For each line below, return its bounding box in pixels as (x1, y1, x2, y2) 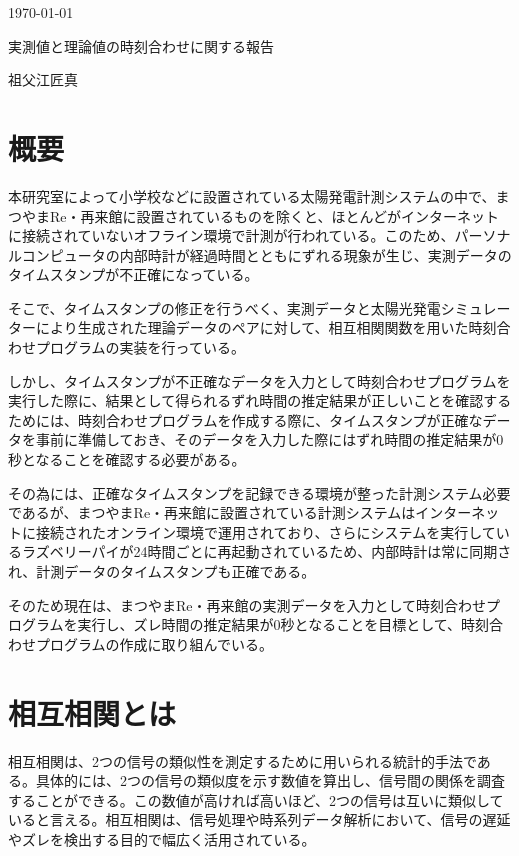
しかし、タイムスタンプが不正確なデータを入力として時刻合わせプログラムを (8, 370, 511, 391)
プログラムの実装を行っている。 (35, 337, 245, 358)
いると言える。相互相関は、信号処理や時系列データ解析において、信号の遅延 (8, 809, 511, 830)
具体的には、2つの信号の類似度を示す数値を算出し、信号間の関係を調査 (35, 770, 505, 791)
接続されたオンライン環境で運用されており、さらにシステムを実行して (35, 521, 496, 542)
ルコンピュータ (8, 244, 106, 265)
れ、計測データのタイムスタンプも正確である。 (8, 561, 316, 581)
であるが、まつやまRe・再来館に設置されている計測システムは (8, 502, 416, 523)
